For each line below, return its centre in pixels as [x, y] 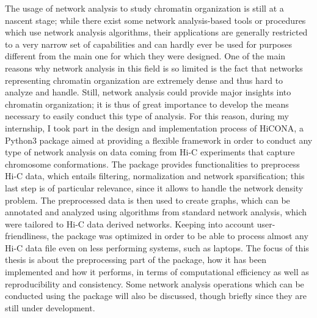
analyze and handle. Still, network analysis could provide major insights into [148, 92]
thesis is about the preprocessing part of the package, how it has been [136, 260]
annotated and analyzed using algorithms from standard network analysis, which [156, 212]
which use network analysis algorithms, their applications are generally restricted [156, 32]
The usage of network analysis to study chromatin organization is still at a [144, 8]
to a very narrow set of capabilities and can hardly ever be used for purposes [149, 44]
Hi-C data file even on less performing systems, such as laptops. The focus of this [157, 247]
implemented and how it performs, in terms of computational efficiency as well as [157, 272]
